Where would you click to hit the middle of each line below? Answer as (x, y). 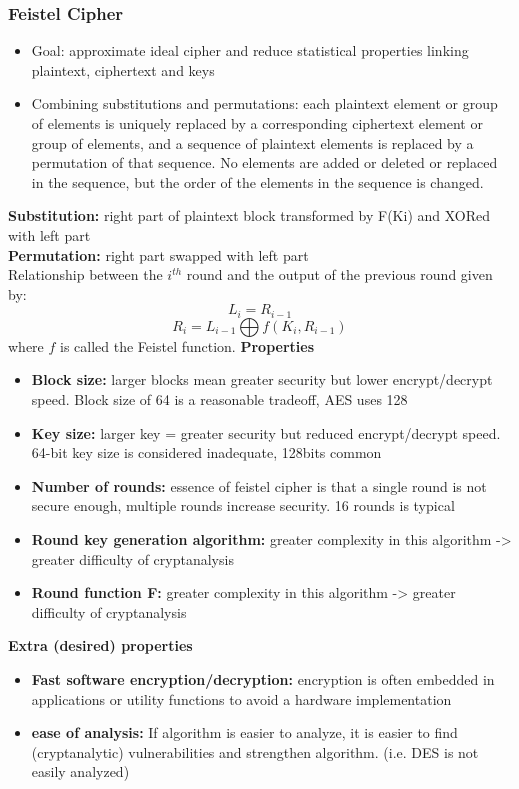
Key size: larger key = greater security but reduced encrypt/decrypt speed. (266, 432)
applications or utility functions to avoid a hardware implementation (241, 698)
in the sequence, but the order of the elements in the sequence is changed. (257, 181)
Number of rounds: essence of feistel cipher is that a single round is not (259, 485)
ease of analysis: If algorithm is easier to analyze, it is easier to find (244, 732)
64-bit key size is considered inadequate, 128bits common (206, 452)
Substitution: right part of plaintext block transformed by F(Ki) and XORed (249, 215)
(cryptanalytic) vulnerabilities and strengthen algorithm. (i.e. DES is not (255, 751)
